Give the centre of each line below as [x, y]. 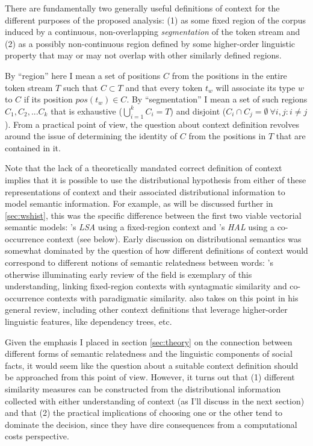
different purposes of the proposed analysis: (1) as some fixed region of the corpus [156, 20]
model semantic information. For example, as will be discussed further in [139, 203]
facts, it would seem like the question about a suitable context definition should [152, 365]
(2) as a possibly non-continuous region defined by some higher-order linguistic [150, 43]
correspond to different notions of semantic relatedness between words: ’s [139, 262]
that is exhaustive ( [86, 111]
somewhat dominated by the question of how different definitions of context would [156, 250]
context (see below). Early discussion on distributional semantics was [174, 238]
